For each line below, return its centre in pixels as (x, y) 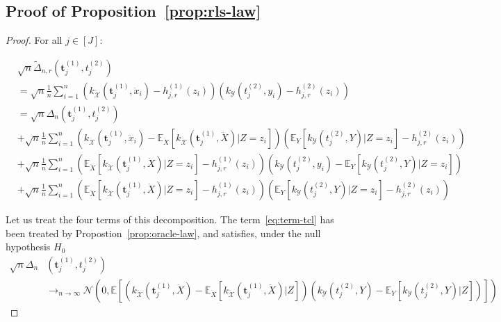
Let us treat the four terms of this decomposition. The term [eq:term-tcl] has (170, 219)
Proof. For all (34, 40)
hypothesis (28, 247)
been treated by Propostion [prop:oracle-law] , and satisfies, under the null (163, 233)
